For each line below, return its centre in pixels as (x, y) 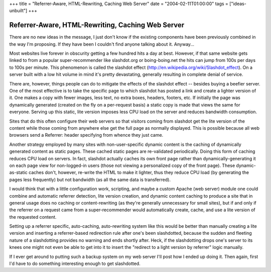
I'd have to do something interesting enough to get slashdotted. (75, 263)
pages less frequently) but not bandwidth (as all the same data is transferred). (90, 179)
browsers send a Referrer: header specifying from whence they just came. (86, 135)
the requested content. (33, 217)
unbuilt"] (18, 11)
